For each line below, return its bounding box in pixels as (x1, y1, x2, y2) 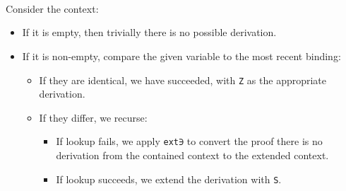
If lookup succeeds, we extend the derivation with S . (56, 171, 282, 186)
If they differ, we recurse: (39, 110, 148, 125)
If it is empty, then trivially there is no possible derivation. (22, 25, 277, 40)
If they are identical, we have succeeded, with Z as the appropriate (39, 72, 327, 87)
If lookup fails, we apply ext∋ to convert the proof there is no (56, 134, 323, 149)
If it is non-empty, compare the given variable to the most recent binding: (22, 48, 341, 63)
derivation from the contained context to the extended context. (56, 148, 329, 163)
